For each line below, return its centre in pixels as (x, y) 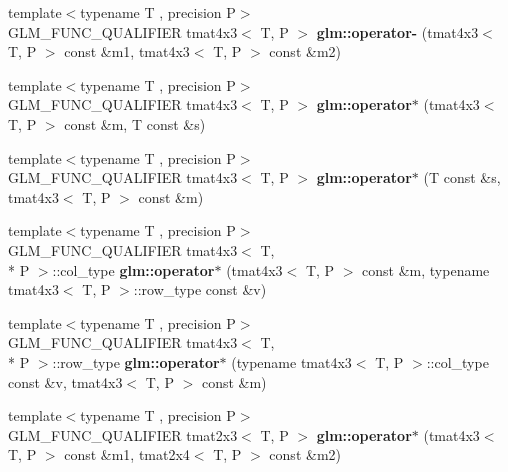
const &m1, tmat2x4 (127, 454)
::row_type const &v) (200, 289)
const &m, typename (426, 269)
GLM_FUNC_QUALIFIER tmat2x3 (123, 434)
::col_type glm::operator (133, 269)
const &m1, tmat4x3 (127, 51)
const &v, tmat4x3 (65, 381)
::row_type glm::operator (136, 361)
